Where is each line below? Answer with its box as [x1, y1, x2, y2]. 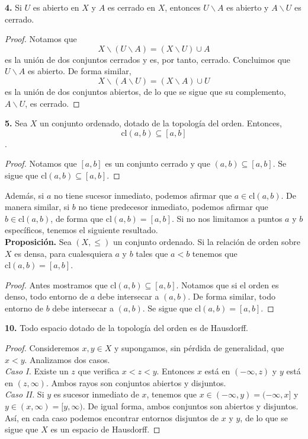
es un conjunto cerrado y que [105, 157, 210, 170]
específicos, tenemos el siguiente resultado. [5, 224, 158, 236]
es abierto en [33, 1, 79, 13]
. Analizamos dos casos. [24, 353, 110, 365]
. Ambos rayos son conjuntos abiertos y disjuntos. [46, 376, 226, 389]
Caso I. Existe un [5, 365, 69, 377]
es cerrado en [107, 1, 156, 13]
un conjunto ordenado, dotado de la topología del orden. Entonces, [40, 117, 282, 129]
